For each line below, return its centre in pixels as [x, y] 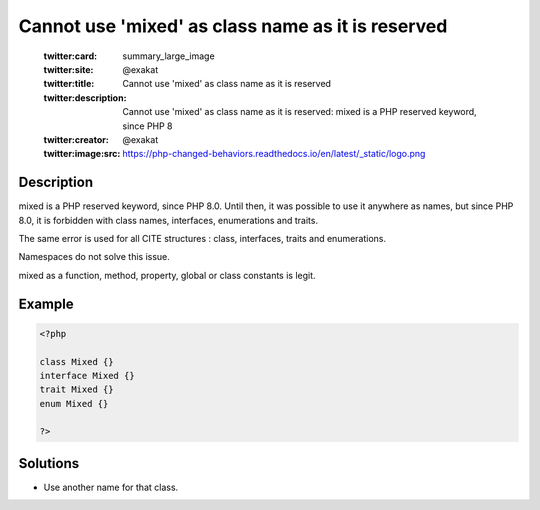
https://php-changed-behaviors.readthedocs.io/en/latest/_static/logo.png [274, 154]
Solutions [49, 463]
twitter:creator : [76, 139]
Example [46, 303]
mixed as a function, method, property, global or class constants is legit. [167, 275]
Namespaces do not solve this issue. [94, 257]
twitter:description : [85, 97]
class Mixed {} [76, 361]
